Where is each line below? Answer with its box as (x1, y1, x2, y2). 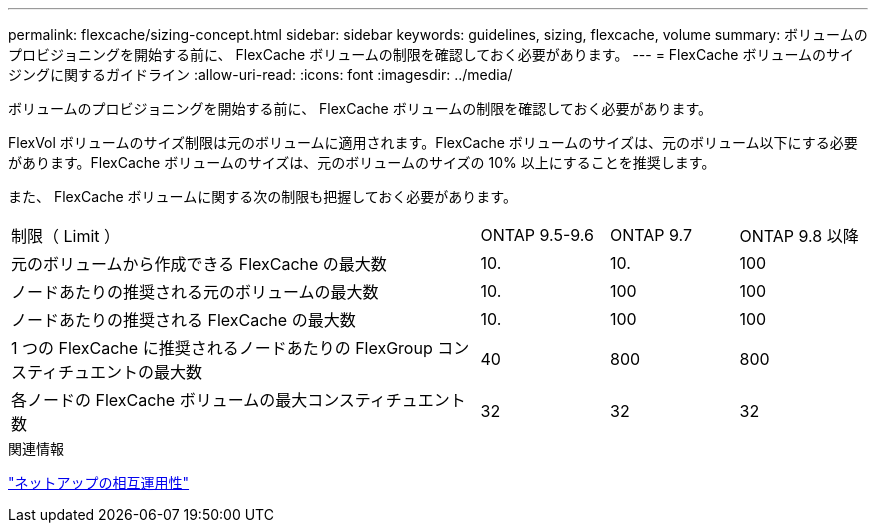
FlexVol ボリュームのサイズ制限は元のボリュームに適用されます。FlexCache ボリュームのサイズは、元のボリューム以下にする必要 (8, 134, 858, 151)
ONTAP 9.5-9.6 (480, 225, 594, 245)
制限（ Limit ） (11, 226, 121, 246)
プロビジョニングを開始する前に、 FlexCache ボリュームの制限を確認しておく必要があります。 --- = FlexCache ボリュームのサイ (8, 46, 855, 63)
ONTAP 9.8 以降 (739, 226, 859, 246)
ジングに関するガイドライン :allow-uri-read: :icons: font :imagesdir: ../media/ (8, 66, 513, 83)
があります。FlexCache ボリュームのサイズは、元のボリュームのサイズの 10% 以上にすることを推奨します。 (8, 154, 716, 171)
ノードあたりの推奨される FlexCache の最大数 (11, 310, 356, 330)
